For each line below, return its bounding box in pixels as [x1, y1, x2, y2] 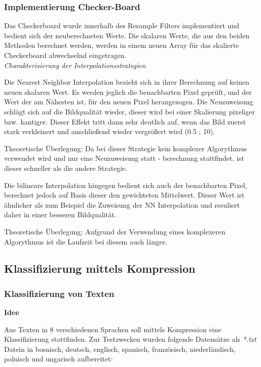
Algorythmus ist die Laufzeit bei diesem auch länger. [4, 236, 168, 247]
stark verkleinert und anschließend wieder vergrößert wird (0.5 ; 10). [4, 126, 215, 137]
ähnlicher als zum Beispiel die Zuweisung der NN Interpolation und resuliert [4, 199, 240, 210]
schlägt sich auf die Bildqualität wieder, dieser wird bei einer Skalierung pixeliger [4, 106, 255, 116]
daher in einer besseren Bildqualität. [4, 209, 117, 220]
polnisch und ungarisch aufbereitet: [4, 353, 113, 364]
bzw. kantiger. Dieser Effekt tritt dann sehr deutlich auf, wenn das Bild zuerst [4, 116, 246, 127]
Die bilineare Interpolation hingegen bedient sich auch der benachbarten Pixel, [4, 179, 247, 190]
